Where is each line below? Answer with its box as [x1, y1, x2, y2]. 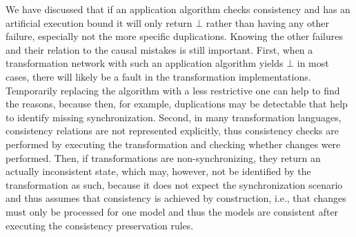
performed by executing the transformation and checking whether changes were [6, 136, 341, 151]
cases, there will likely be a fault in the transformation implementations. [6, 69, 311, 83]
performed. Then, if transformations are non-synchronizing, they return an [6, 150, 321, 165]
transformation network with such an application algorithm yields [6, 56, 284, 70]
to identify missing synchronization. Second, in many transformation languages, [6, 110, 342, 124]
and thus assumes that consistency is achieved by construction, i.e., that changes [6, 191, 346, 205]
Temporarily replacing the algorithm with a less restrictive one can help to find [6, 83, 340, 97]
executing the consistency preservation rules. [6, 218, 194, 232]
